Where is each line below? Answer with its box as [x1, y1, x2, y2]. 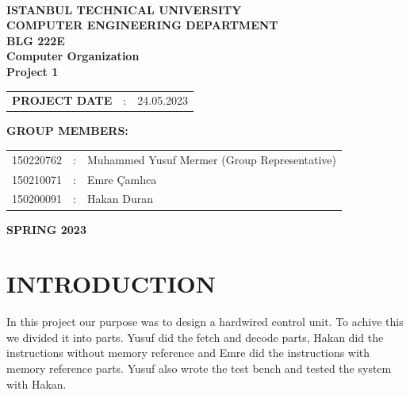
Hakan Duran [86, 190, 153, 207]
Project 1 [6, 63, 59, 79]
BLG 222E [6, 32, 65, 48]
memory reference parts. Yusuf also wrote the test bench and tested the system [6, 360, 392, 377]
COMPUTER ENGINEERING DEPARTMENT [6, 17, 278, 33]
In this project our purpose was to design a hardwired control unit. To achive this [6, 313, 404, 330]
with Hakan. [6, 375, 67, 392]
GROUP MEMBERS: [6, 122, 128, 139]
